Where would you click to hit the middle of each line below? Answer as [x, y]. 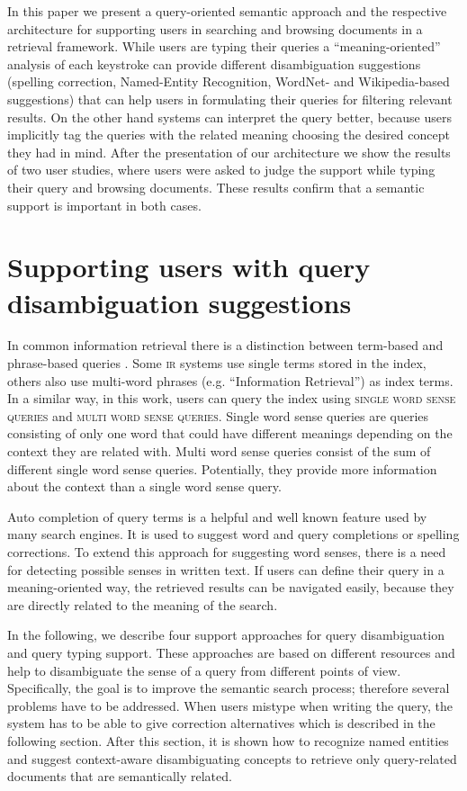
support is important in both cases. [104, 205]
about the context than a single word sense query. [144, 486]
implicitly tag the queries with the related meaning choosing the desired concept [229, 135]
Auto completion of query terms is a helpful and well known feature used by [217, 516]
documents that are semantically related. [120, 776]
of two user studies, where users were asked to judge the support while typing [221, 170]
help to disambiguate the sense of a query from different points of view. [204, 670]
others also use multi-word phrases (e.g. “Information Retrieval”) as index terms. [230, 380]
